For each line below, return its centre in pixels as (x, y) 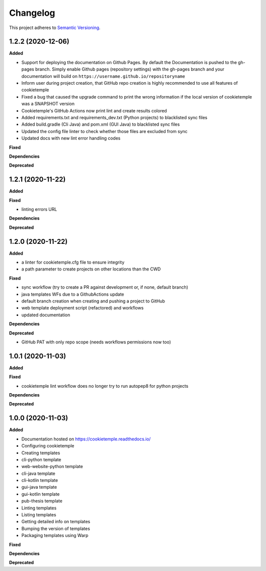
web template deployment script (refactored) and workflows (83, 308)
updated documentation (46, 315)
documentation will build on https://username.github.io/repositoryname (103, 76)
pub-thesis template (42, 501)
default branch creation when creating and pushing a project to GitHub (93, 301)
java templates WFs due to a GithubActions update (73, 294)
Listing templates (39, 515)
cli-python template (41, 459)
